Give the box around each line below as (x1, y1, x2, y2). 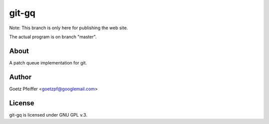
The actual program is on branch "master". (9, 34, 97, 40)
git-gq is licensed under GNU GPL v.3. (9, 112, 88, 118)
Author (9, 72, 32, 81)
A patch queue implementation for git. (9, 60, 87, 65)
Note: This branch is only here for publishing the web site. (9, 25, 128, 31)
